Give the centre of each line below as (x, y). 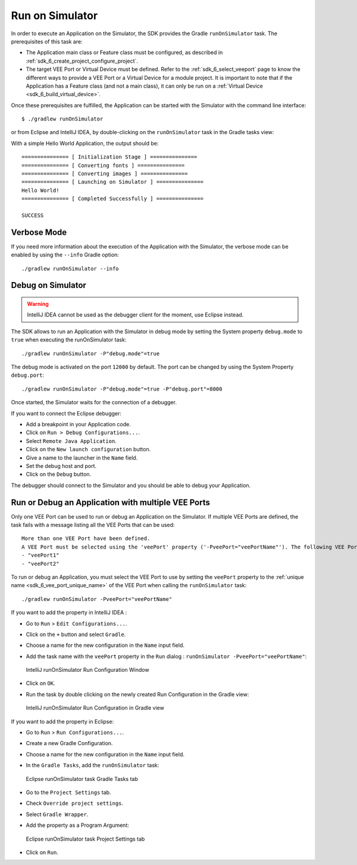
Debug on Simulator (48, 285)
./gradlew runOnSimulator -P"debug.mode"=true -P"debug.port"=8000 (122, 389)
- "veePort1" (40, 555)
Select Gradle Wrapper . (57, 814)
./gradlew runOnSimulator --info (70, 269)
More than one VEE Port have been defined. (86, 539)
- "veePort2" (40, 564)
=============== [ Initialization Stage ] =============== (109, 157)
